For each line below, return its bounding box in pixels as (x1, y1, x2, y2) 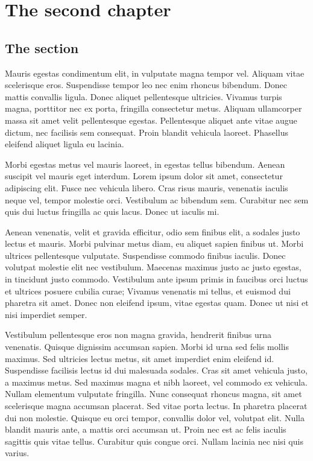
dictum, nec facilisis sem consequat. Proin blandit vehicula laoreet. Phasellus (5, 126, 288, 138)
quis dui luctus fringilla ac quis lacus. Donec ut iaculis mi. (5, 205, 220, 218)
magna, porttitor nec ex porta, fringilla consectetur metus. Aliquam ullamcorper (5, 102, 302, 115)
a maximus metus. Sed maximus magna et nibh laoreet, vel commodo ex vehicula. (5, 375, 308, 388)
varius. (5, 447, 30, 459)
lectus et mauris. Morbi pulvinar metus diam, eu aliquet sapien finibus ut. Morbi (5, 237, 304, 250)
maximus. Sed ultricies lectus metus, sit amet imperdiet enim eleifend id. (5, 352, 274, 364)
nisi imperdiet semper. (5, 308, 87, 320)
